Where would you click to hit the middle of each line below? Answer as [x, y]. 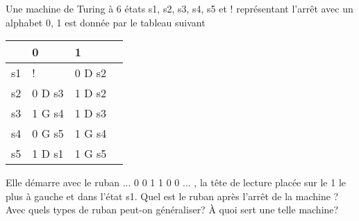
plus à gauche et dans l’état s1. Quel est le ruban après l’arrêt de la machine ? [172, 196]
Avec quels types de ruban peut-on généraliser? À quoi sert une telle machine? [172, 210]
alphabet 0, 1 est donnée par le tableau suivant [106, 22]
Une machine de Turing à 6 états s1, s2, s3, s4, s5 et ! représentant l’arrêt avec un [179, 8]
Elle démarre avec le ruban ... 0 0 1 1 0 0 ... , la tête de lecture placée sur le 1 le [176, 182]
